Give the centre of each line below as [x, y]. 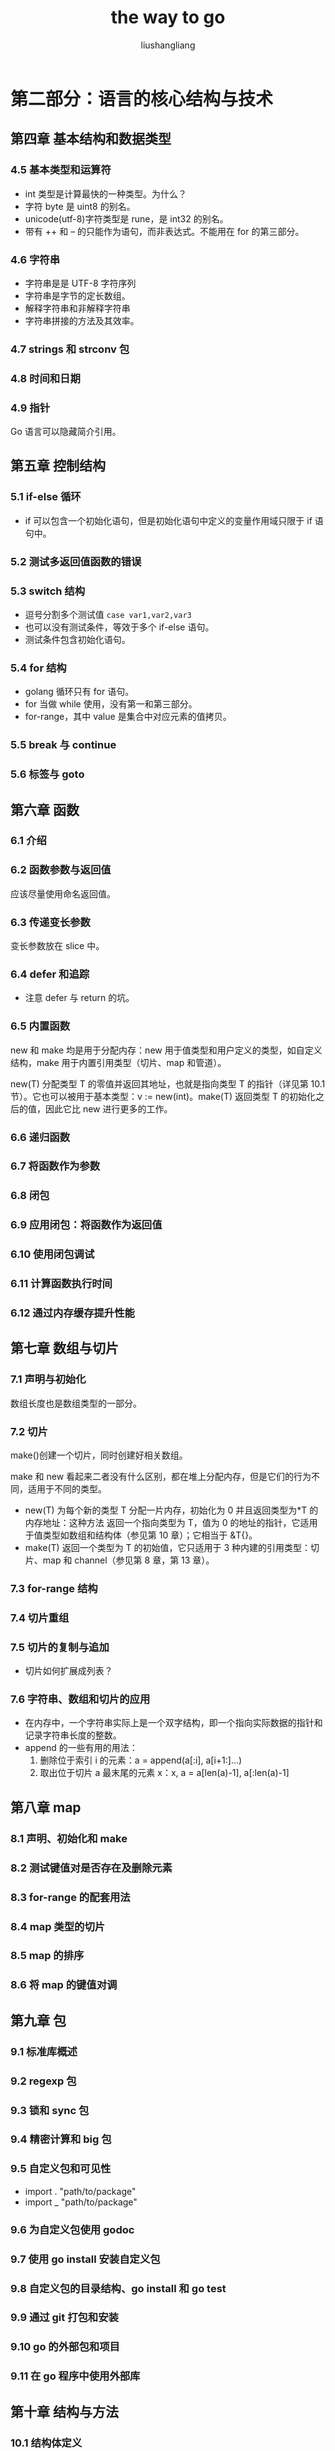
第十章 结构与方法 [64, 2411]
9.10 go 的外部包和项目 [65, 2347]
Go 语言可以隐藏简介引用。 [66, 432]
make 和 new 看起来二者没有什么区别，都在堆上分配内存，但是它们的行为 [161, 1477]
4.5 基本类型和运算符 [61, 170]
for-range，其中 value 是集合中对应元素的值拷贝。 [128, 717]
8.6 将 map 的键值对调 [64, 1985]
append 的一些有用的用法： [81, 1748]
